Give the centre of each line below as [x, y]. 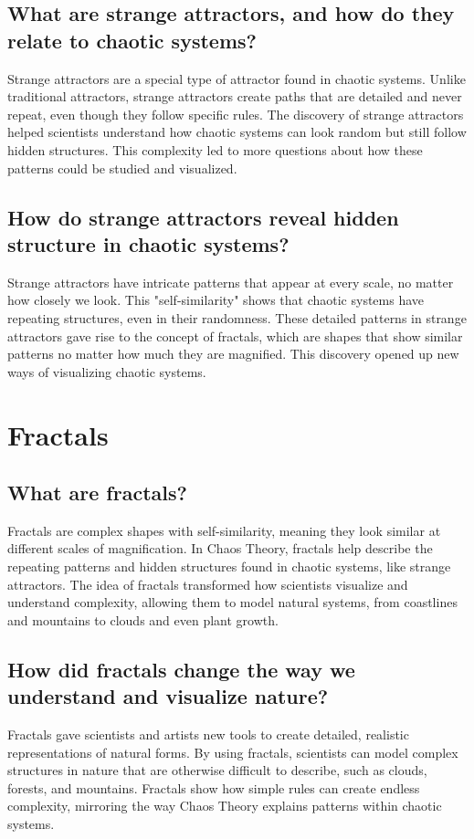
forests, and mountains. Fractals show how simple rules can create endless [214, 787]
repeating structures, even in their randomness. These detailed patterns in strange [237, 317]
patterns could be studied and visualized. [122, 168]
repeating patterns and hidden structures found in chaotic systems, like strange [229, 566]
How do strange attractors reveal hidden [203, 217]
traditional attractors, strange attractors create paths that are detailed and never [235, 96]
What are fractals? [97, 493]
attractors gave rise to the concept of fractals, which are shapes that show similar [235, 336]
